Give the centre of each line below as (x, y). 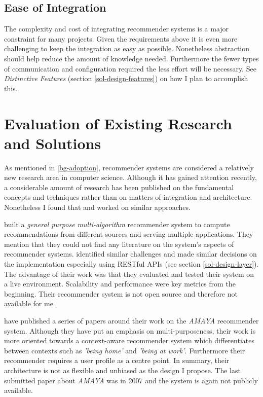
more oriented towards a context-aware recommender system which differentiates (129, 340)
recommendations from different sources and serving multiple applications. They (129, 234)
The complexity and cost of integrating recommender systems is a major (117, 29)
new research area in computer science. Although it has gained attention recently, (130, 177)
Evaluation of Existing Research (118, 123)
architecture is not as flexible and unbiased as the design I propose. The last (122, 370)
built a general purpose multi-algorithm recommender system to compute (117, 224)
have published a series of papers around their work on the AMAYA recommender (131, 320)
